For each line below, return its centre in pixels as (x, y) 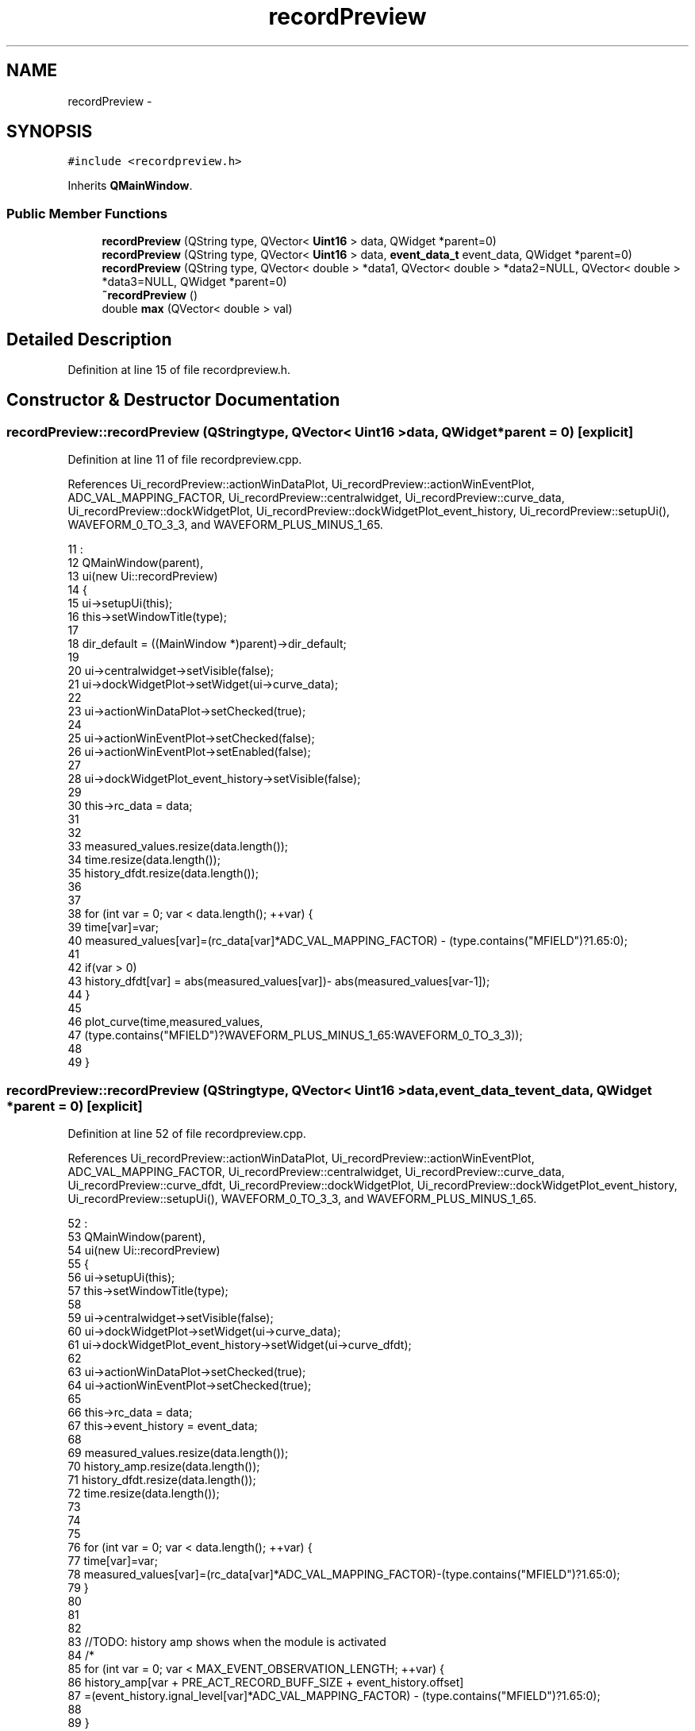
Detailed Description (89, 339)
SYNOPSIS (50, 132)
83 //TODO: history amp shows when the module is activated (227, 1642)
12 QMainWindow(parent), (136, 563)
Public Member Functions (87, 213)
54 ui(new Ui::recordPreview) (144, 1250)
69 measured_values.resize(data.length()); (178, 1453)
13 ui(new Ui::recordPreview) (143, 576)
